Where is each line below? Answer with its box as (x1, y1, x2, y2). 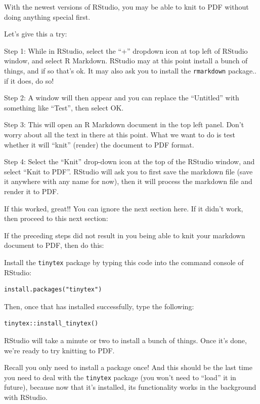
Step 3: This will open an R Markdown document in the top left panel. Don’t (4, 119, 244, 130)
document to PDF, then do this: (4, 240, 104, 250)
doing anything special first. (4, 11, 91, 22)
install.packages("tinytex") (4, 286, 102, 293)
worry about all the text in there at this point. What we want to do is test (4, 129, 235, 139)
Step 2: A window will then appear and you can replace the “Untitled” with (4, 92, 239, 103)
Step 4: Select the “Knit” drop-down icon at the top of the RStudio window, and (4, 156, 255, 167)
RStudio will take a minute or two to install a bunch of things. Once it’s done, (4, 335, 247, 345)
